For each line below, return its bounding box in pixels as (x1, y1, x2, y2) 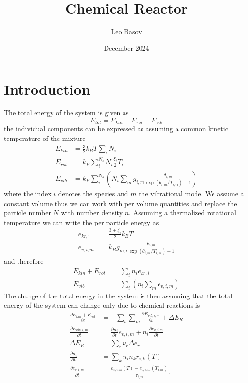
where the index (4, 188, 52, 198)
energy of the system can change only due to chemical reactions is (4, 300, 200, 310)
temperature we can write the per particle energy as (4, 217, 159, 227)
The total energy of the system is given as (4, 107, 129, 118)
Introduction (4, 79, 90, 99)
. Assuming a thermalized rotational (129, 208, 236, 218)
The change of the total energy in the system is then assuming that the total (4, 290, 233, 300)
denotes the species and (58, 188, 128, 198)
